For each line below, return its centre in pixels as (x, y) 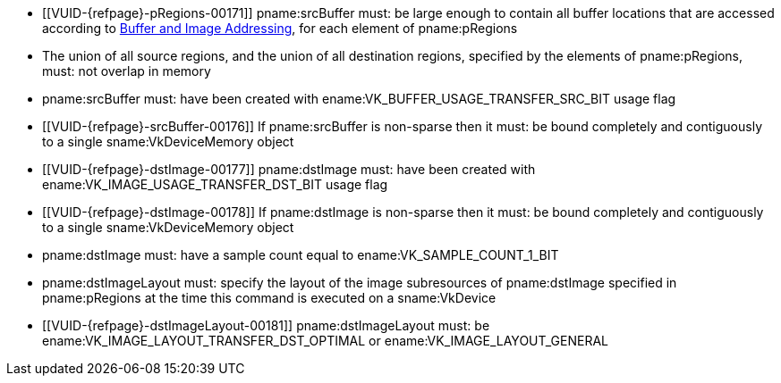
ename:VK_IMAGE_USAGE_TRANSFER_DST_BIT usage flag (215, 184)
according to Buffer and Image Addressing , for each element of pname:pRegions (280, 28)
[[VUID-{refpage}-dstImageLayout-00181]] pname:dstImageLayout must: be (266, 325)
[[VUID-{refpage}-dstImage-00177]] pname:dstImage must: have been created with (289, 169)
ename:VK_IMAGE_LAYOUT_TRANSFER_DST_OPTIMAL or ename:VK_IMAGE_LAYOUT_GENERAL (326, 341)
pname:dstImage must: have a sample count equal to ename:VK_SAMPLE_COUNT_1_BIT (301, 255)
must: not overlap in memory (127, 71)
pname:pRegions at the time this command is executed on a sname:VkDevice (269, 298)
